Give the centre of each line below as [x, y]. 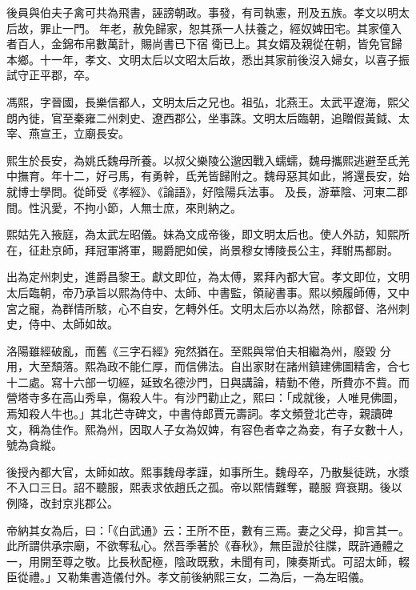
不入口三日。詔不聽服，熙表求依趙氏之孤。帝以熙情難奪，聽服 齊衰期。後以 [204, 487]
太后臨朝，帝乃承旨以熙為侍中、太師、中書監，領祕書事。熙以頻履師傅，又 [202, 292]
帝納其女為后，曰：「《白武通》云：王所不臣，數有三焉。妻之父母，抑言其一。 [208, 530]
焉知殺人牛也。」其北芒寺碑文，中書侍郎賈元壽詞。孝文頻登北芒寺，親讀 [194, 413]
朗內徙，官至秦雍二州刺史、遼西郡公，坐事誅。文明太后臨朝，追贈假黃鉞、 [202, 117]
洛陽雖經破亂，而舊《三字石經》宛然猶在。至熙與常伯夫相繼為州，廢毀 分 [199, 350]
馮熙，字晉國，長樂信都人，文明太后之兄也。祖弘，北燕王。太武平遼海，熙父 [208, 101]
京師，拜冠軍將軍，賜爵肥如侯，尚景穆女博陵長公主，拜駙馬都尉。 [224, 249]
